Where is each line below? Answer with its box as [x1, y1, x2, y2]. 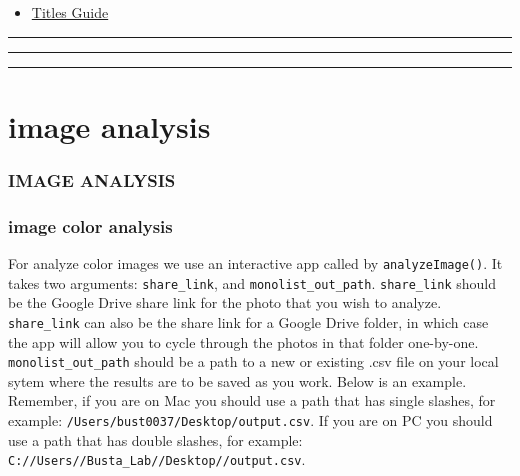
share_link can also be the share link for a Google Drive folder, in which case [8, 311, 489, 332]
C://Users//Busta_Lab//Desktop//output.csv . [8, 449, 306, 470]
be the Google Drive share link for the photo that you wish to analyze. [8, 292, 442, 313]
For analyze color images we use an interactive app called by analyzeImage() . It [8, 253, 503, 274]
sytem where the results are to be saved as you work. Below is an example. [8, 370, 467, 391]
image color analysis [8, 213, 173, 238]
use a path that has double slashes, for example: [8, 429, 303, 450]
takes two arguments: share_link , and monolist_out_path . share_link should [8, 272, 497, 293]
